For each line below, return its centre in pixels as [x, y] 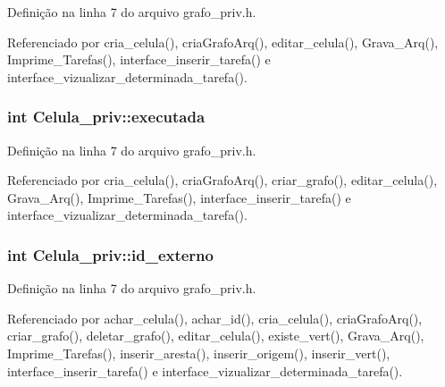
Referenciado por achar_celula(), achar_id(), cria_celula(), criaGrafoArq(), [215, 318]
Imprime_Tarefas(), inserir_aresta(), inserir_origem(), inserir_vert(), [199, 353]
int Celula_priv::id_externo [110, 254]
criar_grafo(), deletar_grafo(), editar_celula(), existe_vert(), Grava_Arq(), [216, 336]
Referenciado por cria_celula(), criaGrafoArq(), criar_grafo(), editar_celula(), [222, 180]
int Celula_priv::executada [106, 117]
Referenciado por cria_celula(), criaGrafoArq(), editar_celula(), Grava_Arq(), [223, 42]
